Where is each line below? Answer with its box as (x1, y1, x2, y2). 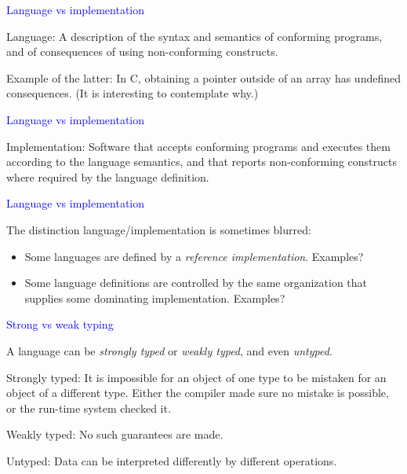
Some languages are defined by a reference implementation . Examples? (24, 248, 364, 264)
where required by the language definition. (6, 168, 209, 185)
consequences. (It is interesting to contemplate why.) (6, 85, 259, 101)
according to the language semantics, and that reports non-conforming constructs (6, 153, 397, 170)
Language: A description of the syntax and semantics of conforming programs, (6, 28, 383, 44)
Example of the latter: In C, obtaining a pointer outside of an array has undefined (6, 69, 402, 86)
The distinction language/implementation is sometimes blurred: (6, 221, 311, 237)
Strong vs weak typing (6, 316, 114, 333)
